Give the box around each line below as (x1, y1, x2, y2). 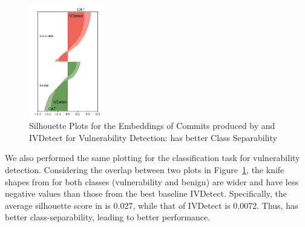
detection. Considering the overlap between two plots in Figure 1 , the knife (5, 163, 284, 176)
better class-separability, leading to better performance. (5, 211, 211, 223)
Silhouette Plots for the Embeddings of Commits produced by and (29, 119, 275, 132)
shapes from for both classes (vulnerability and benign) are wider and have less (5, 175, 298, 188)
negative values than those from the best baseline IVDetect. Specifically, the (5, 187, 287, 200)
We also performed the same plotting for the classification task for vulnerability (5, 151, 300, 164)
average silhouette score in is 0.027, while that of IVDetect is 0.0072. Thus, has (5, 199, 298, 211)
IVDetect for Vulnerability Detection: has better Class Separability (29, 131, 277, 143)
